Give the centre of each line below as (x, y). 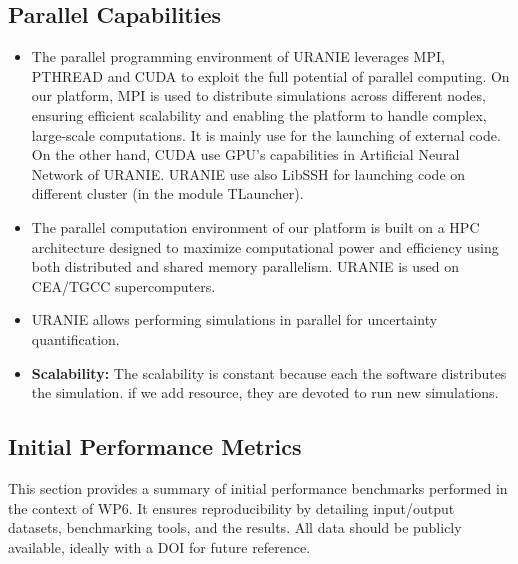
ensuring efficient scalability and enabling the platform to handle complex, (259, 114)
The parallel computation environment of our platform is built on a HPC (255, 226)
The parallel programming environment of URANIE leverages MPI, (238, 56)
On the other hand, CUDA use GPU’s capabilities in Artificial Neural (245, 154)
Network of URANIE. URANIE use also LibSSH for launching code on (248, 173)
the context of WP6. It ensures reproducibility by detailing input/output (231, 507)
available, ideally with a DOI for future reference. (159, 546)
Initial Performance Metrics (155, 446)
